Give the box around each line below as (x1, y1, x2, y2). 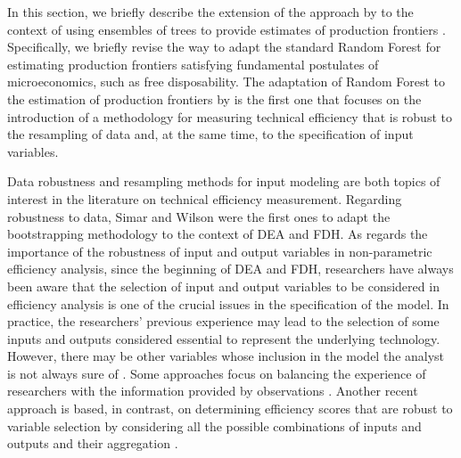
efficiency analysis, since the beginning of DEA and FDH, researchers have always (7, 259, 454, 278)
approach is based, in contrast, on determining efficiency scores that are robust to (7, 399, 453, 418)
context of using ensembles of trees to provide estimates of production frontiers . (7, 20, 446, 38)
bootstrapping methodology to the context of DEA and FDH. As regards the (7, 225, 428, 243)
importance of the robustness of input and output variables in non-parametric (7, 241, 432, 260)
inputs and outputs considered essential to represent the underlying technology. (7, 329, 440, 348)
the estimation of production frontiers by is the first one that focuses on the (7, 89, 422, 108)
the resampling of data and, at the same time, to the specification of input (7, 125, 414, 143)
